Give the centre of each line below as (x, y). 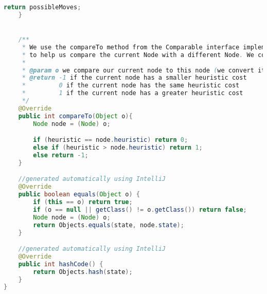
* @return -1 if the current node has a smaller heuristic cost (134, 78)
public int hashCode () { (61, 264)
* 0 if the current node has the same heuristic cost (131, 86)
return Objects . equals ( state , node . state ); (109, 225)
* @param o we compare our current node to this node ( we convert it (144, 70)
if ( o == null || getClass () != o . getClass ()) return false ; (140, 209)
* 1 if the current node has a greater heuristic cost (132, 93)
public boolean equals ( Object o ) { (79, 195)
